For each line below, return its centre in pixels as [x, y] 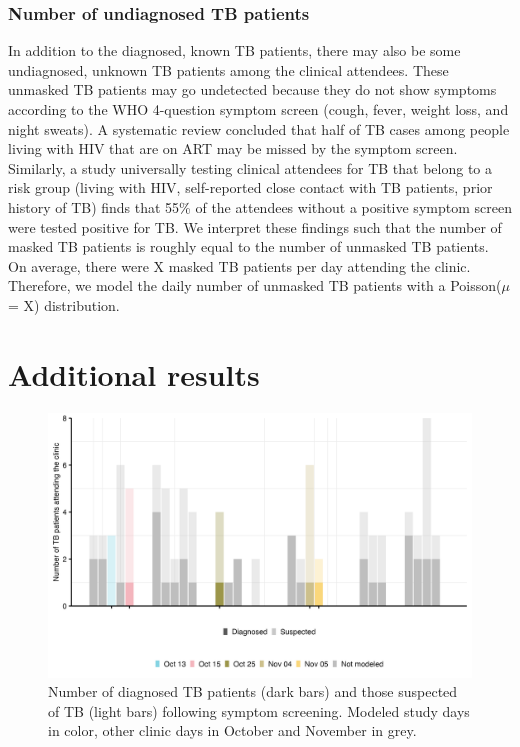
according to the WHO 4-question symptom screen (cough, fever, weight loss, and [258, 109]
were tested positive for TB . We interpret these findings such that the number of [255, 226]
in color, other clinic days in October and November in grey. [232, 730]
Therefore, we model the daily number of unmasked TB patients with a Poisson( [255, 285]
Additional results [134, 373]
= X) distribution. [64, 304]
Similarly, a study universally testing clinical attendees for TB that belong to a [250, 167]
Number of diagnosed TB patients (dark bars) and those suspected [253, 691]
